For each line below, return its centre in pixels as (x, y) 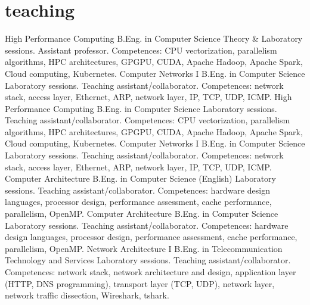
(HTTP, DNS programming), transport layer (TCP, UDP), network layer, (140, 283)
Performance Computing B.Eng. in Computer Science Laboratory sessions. (141, 108)
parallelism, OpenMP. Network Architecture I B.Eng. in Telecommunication (144, 248)
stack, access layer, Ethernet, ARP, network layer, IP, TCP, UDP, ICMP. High (148, 97)
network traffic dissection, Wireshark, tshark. (87, 295)
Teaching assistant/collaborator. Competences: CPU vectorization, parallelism (148, 120)
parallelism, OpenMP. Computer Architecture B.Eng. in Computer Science (142, 214)
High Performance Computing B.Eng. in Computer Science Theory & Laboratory (154, 38)
